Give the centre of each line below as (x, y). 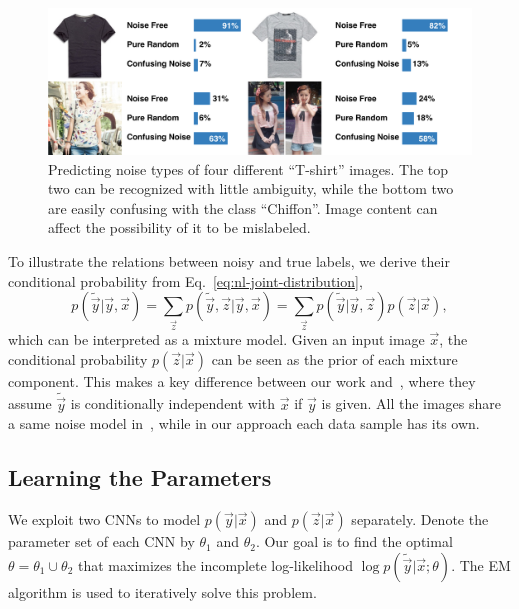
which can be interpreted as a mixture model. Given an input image (216, 339)
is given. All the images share (411, 403)
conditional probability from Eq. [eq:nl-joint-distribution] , (185, 280)
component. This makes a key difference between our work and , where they (242, 380)
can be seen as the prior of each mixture (334, 358)
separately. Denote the (420, 519)
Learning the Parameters (140, 477)
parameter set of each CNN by (101, 541)
